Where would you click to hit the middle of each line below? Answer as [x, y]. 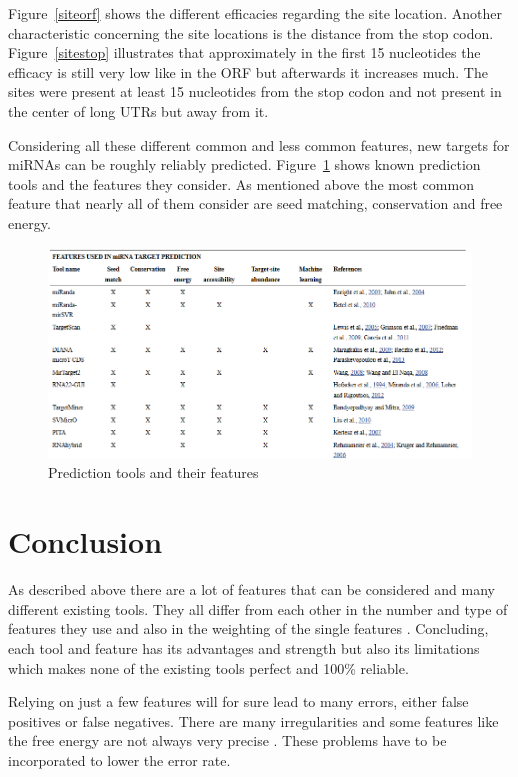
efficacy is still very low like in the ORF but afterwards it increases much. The [248, 71]
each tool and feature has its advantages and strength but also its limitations [244, 647]
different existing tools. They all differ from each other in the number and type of [258, 608]
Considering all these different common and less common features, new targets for [259, 144]
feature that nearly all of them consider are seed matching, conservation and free [255, 203]
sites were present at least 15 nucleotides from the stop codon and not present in [255, 91]
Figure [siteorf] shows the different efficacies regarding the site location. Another [255, 13]
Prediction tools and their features [153, 472]
